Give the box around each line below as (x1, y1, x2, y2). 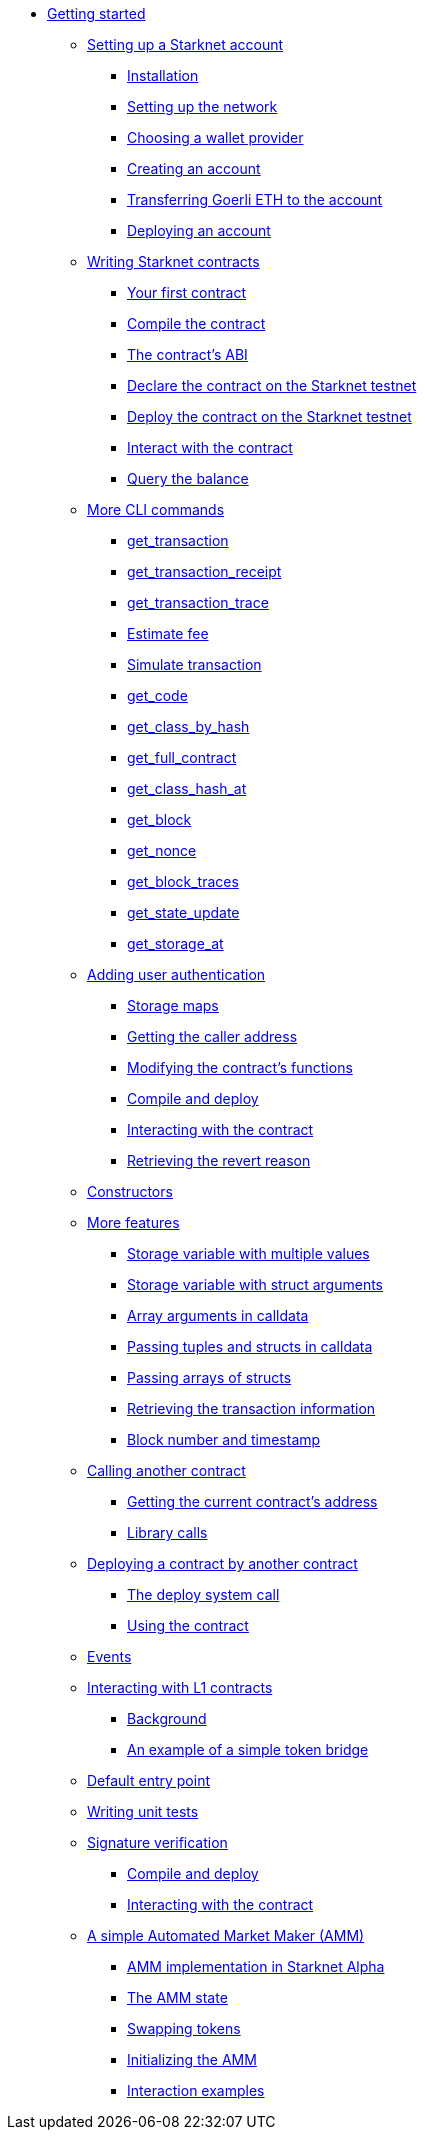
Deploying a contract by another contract (87, 1555, 358, 1572)
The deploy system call (127, 1586, 280, 1603)
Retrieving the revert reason (127, 1152, 311, 1169)
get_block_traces (127, 873, 239, 890)
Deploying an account (127, 222, 271, 239)
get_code (127, 687, 188, 704)
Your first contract (127, 284, 247, 301)
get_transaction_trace (127, 594, 269, 611)
